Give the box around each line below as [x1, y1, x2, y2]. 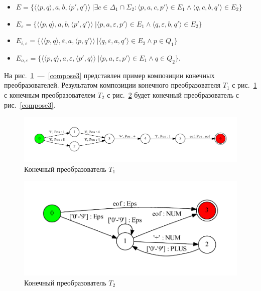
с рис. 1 [232, 80, 257, 90]
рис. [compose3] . [4, 99, 56, 110]
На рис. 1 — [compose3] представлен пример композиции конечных [4, 70, 215, 80]
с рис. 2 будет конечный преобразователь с [107, 89, 239, 100]
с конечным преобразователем [4, 89, 95, 100]
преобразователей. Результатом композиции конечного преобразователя [4, 80, 221, 90]
